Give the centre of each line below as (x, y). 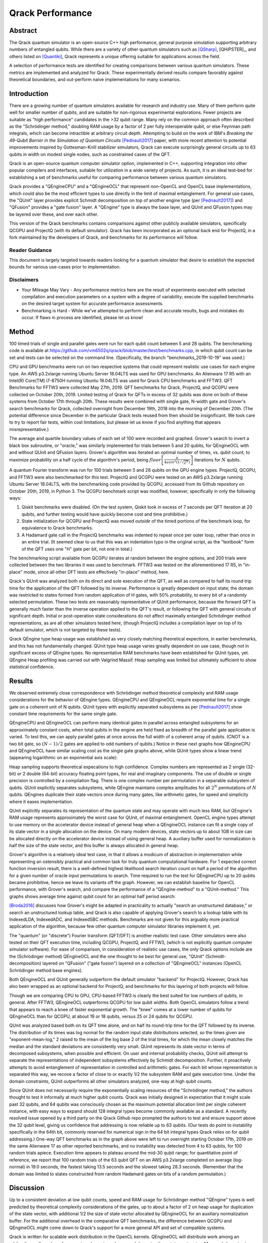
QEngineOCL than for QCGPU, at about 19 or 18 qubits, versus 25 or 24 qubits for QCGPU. (101, 1016)
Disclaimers (24, 280)
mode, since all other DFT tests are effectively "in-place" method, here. (97, 572)
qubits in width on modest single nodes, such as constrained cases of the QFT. (90, 154)
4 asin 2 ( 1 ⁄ (172, 462)
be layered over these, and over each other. (54, 214)
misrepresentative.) (29, 429)
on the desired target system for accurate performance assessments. (93, 304)
